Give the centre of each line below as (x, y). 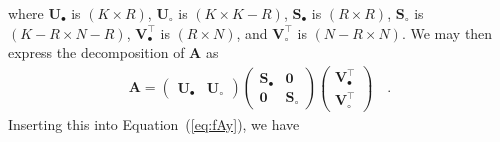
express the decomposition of (96, 52)
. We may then (447, 32)
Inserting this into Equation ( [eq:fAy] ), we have (154, 123)
